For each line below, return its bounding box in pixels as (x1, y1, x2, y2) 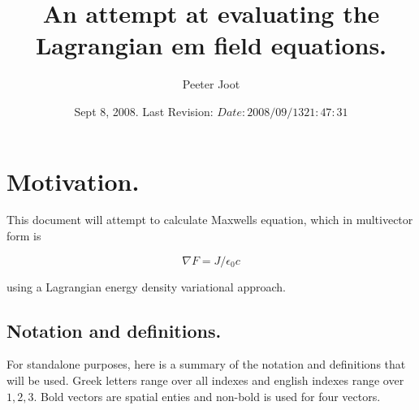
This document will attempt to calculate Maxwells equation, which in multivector (6, 211, 413, 228)
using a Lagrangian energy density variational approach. (6, 278, 286, 295)
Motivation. (6, 164, 140, 197)
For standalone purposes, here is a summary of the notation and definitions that (6, 356, 406, 373)
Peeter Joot (182, 76, 240, 93)
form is (6, 227, 41, 244)
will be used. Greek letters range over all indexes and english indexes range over (6, 372, 404, 389)
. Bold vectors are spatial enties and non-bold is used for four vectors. (33, 387, 381, 404)
